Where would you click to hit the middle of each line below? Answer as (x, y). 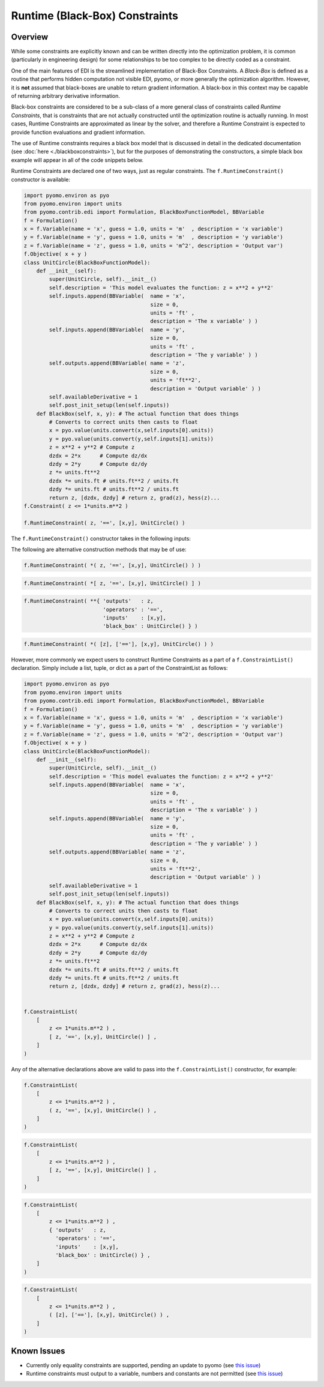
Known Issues (38, 1351)
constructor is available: (41, 179)
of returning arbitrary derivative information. (65, 96)
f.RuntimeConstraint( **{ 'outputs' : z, (89, 601)
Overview (30, 37)
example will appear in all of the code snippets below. (77, 160)
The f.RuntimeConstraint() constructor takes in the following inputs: (101, 538)
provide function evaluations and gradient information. (78, 132)
